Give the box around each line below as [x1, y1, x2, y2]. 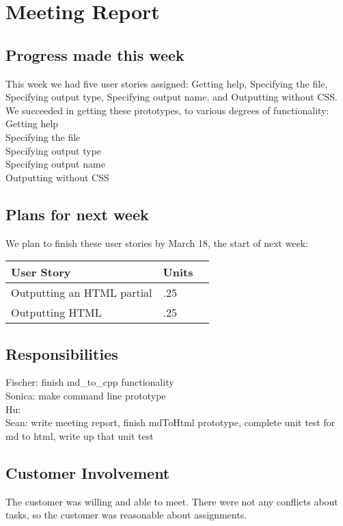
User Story [11, 264, 71, 280]
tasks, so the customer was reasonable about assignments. [5, 508, 247, 522]
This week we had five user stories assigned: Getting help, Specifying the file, [5, 76, 328, 90]
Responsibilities [5, 343, 118, 364]
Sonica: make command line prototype [5, 388, 166, 402]
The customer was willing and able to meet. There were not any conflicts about [5, 494, 338, 508]
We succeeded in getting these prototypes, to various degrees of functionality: [5, 103, 329, 117]
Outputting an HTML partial [11, 285, 152, 301]
